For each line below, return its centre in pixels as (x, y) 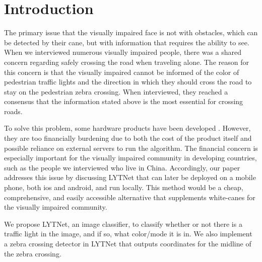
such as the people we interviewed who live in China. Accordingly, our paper (122, 167)
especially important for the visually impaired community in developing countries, (130, 158)
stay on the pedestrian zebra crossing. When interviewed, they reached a (116, 91)
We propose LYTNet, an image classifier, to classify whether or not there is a (123, 224)
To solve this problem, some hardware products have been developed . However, (127, 128)
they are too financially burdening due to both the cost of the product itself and (128, 138)
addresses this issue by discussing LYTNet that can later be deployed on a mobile (130, 177)
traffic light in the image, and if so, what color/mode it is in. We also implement (128, 234)
